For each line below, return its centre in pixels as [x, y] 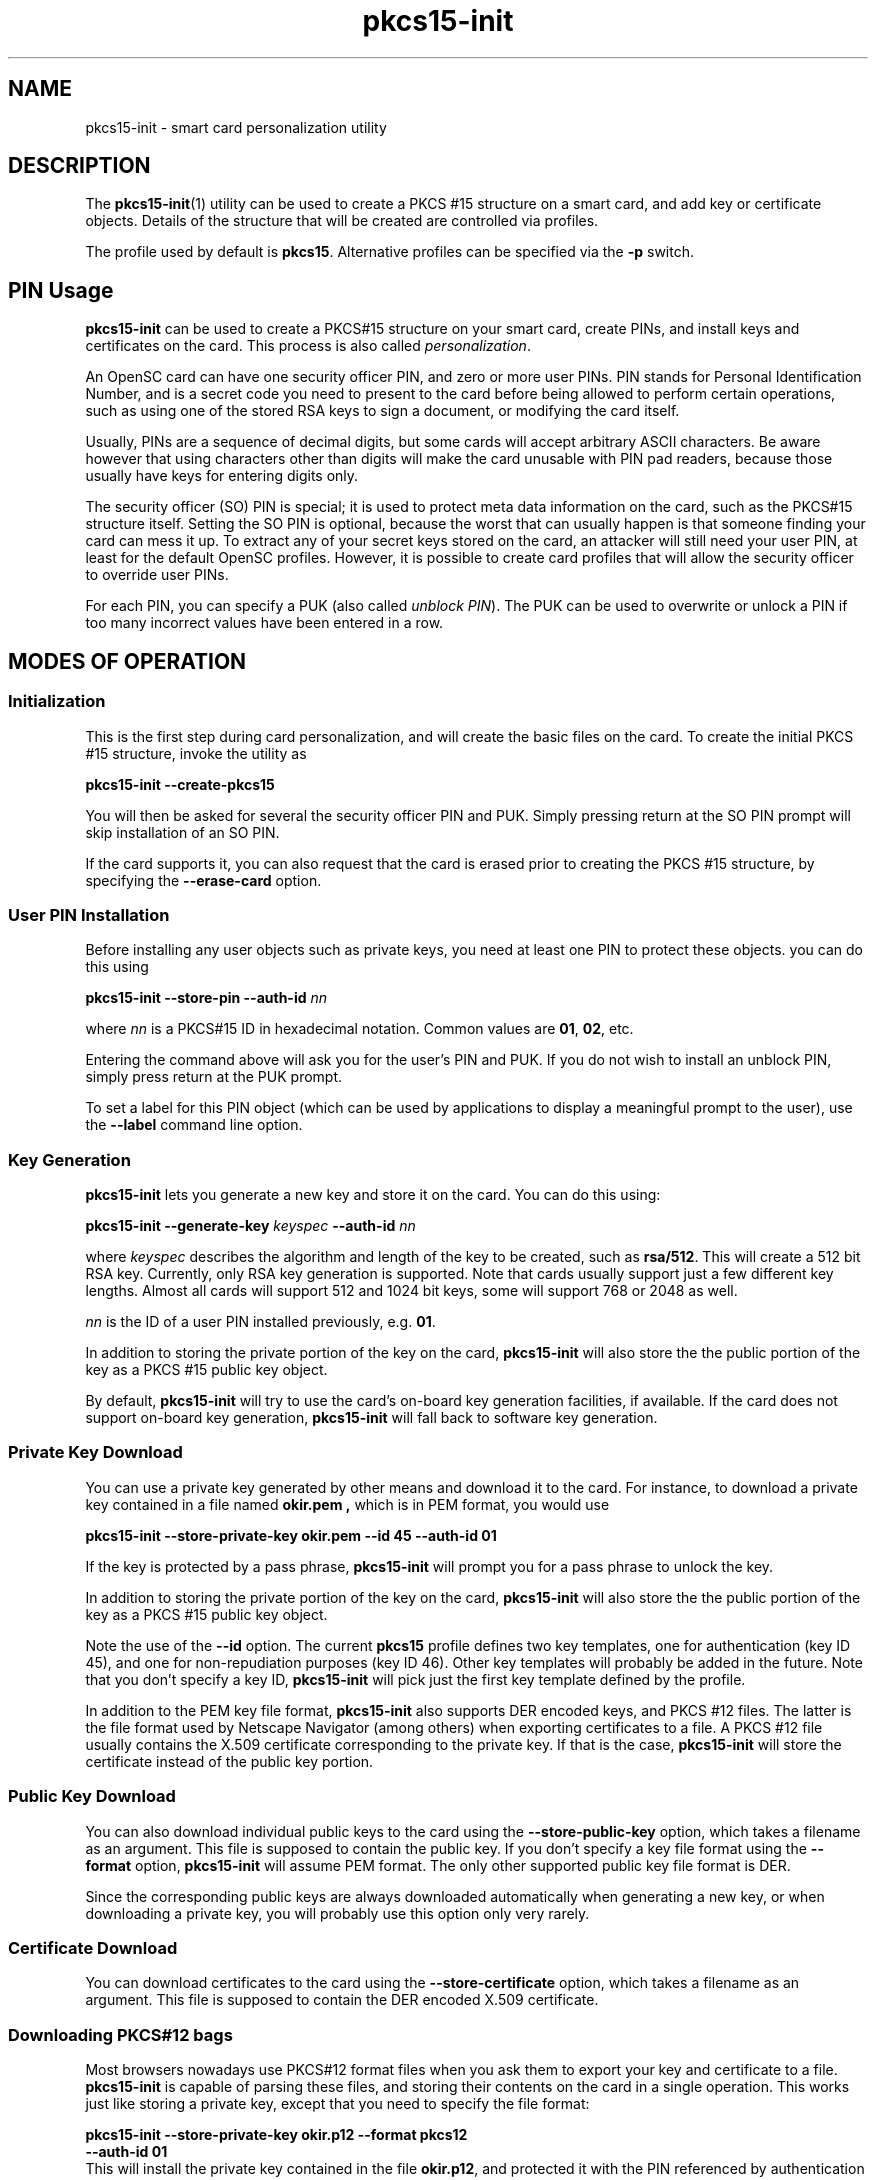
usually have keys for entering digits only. [222, 476]
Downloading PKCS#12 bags [120, 2034]
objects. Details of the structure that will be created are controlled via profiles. [342, 221]
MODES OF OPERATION [127, 661]
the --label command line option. [194, 1125]
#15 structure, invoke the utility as [196, 753]
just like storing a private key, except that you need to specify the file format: [337, 2103]
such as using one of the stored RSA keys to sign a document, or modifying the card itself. [382, 411]
